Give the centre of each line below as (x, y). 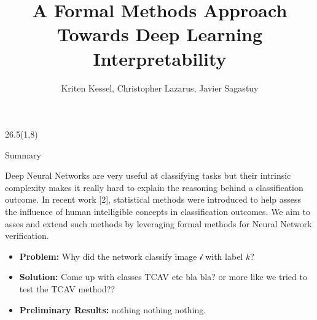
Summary (23, 154)
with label (224, 256)
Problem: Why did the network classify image (108, 256)
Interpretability (160, 58)
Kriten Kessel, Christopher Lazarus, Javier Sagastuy (160, 88)
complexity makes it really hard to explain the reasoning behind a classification (154, 187)
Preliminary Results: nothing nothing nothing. (113, 309)
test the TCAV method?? (67, 289)
